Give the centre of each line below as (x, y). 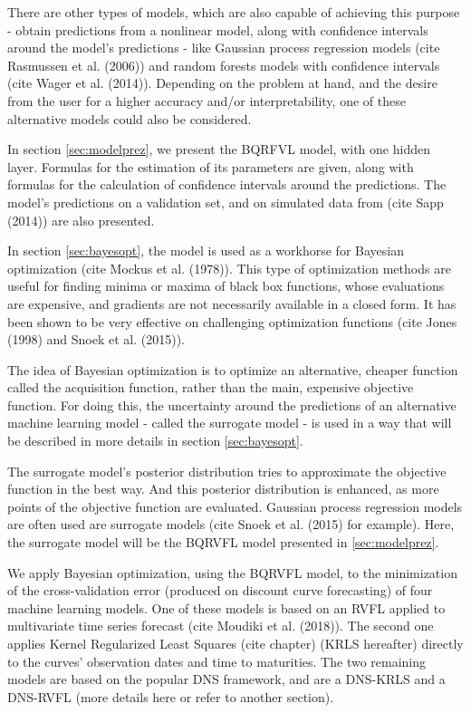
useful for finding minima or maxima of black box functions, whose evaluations (226, 286)
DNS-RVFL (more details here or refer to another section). (171, 696)
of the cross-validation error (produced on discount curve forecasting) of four (220, 590)
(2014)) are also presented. (81, 220)
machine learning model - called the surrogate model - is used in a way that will (230, 423)
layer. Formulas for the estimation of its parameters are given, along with (211, 166)
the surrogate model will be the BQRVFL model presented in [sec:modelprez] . (223, 542)
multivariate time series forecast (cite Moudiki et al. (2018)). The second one (221, 626)
